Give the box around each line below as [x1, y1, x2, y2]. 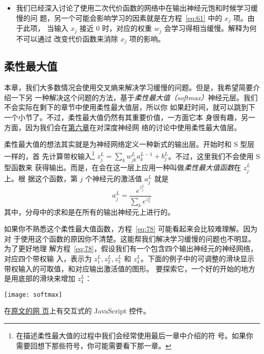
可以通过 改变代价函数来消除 [23, 33, 118, 44]
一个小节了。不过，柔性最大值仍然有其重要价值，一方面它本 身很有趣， [4, 111, 241, 122]
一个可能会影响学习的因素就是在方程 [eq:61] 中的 [61, 12, 222, 23]
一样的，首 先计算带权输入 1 [4, 149, 95, 161]
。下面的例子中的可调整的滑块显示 [141, 253, 254, 264]
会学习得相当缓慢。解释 [164, 23, 243, 33]
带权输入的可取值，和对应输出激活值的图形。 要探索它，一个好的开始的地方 [4, 263, 255, 273]
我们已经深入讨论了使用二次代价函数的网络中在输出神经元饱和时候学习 [16, 3, 251, 13]
